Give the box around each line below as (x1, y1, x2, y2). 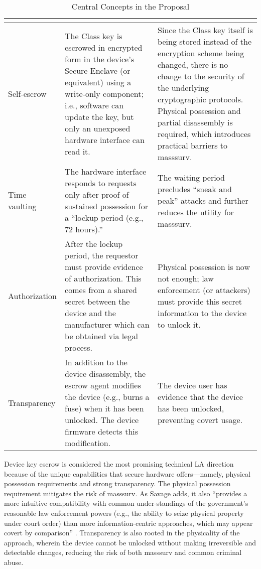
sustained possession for (65, 200, 148, 212)
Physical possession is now (158, 261, 250, 272)
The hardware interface (65, 166, 147, 177)
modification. (65, 437, 111, 449)
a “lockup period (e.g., (65, 212, 144, 223)
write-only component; (65, 87, 144, 99)
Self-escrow (8, 87, 47, 99)
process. (65, 342, 92, 353)
